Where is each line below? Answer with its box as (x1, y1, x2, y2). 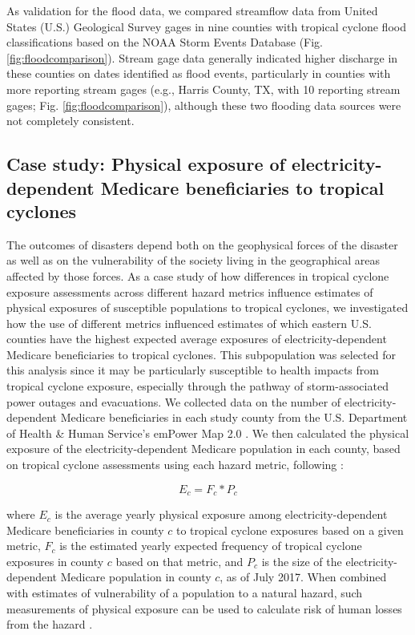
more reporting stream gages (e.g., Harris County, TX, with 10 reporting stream (6, 80, 401, 97)
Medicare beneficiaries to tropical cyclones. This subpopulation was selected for (6, 346, 396, 362)
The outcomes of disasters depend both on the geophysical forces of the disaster (6, 236, 398, 253)
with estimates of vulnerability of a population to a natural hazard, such (6, 584, 363, 601)
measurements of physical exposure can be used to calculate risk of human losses (6, 600, 402, 617)
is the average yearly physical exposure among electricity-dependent (54, 506, 388, 523)
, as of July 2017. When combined (220, 568, 387, 585)
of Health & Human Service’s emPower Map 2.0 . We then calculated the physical (6, 424, 409, 441)
